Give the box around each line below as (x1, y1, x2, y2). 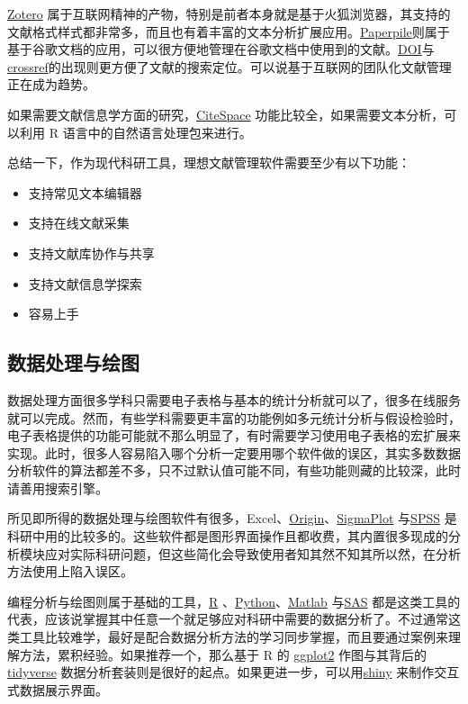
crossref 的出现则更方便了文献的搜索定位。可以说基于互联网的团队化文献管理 (7, 57, 452, 76)
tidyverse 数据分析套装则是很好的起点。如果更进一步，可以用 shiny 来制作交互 (7, 663, 460, 681)
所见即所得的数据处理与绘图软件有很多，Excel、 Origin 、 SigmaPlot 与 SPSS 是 (7, 509, 457, 528)
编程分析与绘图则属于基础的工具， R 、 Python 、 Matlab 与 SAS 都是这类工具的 (7, 591, 461, 610)
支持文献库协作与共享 (28, 243, 155, 262)
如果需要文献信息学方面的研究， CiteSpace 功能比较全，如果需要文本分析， (7, 104, 445, 123)
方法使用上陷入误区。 (7, 562, 133, 581)
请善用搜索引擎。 (7, 478, 108, 497)
